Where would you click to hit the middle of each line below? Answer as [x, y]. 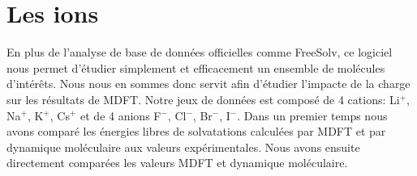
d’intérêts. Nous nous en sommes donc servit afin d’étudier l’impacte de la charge [208, 84]
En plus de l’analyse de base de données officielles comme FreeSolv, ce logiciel [200, 52]
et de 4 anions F [121, 115]
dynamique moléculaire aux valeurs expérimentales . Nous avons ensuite [183, 147]
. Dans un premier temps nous [312, 115]
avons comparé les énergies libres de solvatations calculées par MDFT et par [196, 131]
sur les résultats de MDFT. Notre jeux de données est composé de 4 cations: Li [203, 99]
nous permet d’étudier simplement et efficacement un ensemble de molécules [196, 67]
